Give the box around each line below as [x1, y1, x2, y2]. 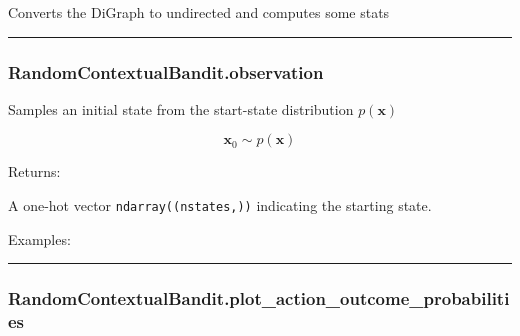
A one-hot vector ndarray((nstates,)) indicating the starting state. [8, 195, 432, 215]
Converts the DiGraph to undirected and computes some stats [8, 2, 390, 22]
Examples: [8, 228, 71, 249]
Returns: [8, 161, 61, 182]
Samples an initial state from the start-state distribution [8, 98, 354, 119]
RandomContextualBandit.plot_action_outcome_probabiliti [8, 286, 510, 311]
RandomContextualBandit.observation [8, 59, 324, 84]
